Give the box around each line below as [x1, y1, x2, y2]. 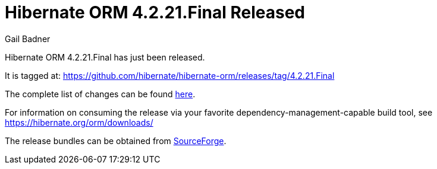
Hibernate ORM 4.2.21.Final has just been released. [5, 52, 205, 62]
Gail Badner [5, 33, 51, 44]
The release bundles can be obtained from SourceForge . [5, 135, 227, 146]
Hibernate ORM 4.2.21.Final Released [5, 2, 305, 23]
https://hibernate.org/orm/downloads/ [5, 117, 153, 127]
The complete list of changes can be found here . [5, 88, 196, 99]
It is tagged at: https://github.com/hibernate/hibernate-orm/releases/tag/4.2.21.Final [5, 70, 335, 81]
